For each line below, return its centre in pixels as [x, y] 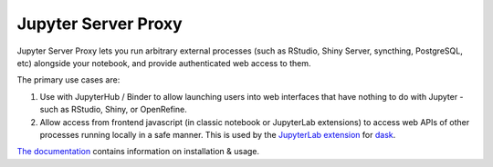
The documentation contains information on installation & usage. [138, 152]
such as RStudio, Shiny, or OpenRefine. [113, 110]
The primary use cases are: [68, 80]
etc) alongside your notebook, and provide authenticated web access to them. [164, 63]
